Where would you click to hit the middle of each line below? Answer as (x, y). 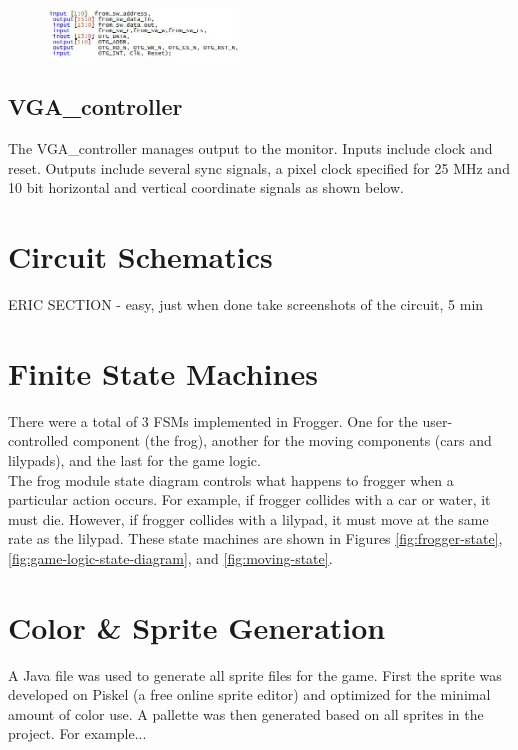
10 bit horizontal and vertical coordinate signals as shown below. (206, 187)
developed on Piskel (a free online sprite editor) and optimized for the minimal (249, 694)
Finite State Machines (163, 372)
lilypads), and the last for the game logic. (134, 459)
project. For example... (77, 733)
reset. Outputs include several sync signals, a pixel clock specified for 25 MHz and (259, 167)
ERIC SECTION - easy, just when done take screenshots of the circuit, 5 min (246, 304)
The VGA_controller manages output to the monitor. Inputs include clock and (250, 148)
